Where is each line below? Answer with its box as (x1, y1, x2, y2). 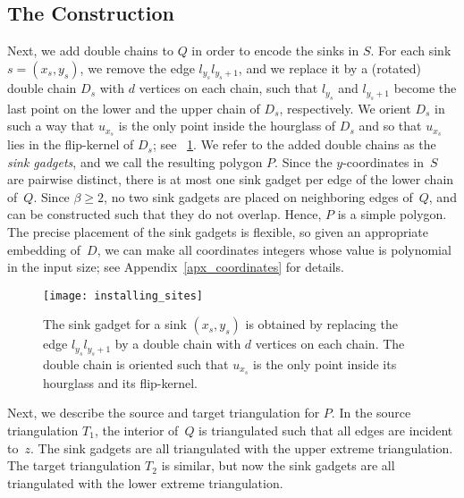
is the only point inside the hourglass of (118, 116, 336, 135)
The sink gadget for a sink (43, 315, 187, 333)
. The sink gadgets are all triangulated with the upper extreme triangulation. (30, 438, 453, 457)
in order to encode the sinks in (191, 41, 359, 60)
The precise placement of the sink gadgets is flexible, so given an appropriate (7, 223, 429, 241)
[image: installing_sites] (43, 289, 203, 302)
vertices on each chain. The (255, 334, 405, 353)
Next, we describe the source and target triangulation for (7, 403, 320, 422)
